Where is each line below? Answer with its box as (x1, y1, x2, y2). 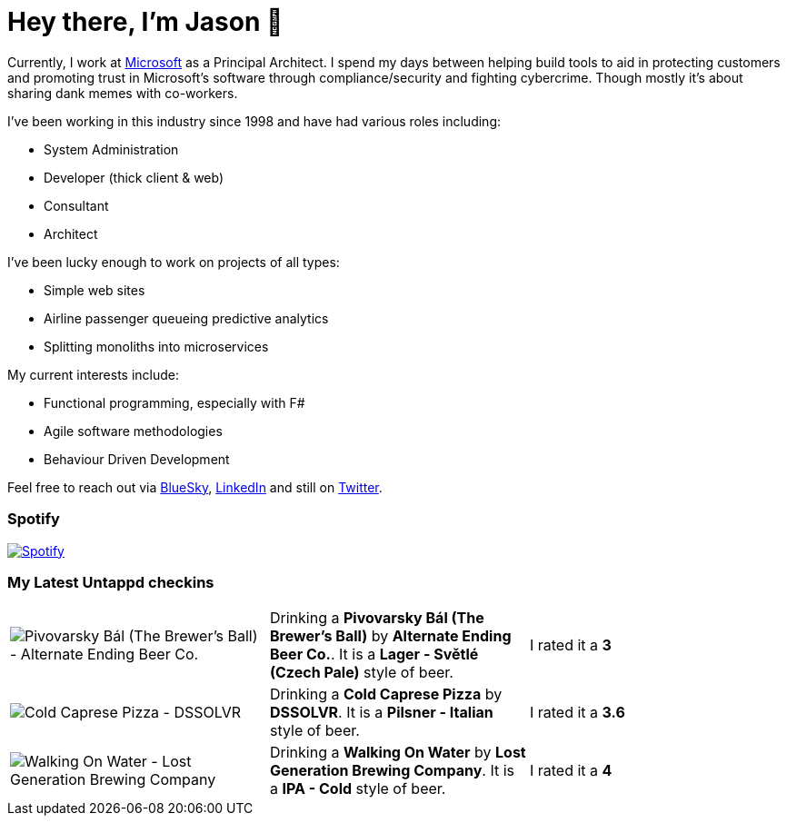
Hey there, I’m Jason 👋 (7, 6, 284, 37)
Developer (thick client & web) (44, 169, 224, 185)
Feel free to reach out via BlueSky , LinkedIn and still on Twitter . (7, 479, 383, 495)
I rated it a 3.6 (529, 703, 625, 722)
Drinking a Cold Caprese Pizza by (269, 685, 503, 704)
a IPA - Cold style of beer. (269, 779, 446, 798)
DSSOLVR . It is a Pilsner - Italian (269, 703, 493, 722)
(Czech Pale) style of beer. (269, 663, 453, 682)
